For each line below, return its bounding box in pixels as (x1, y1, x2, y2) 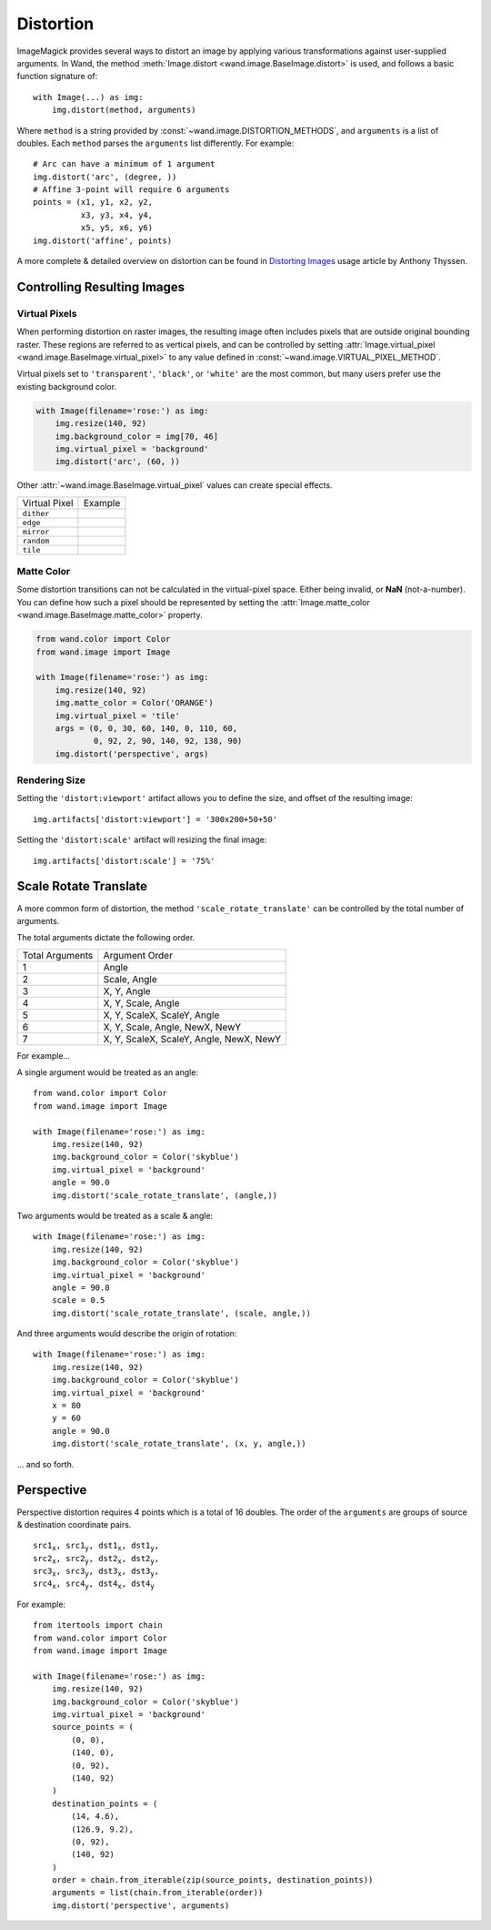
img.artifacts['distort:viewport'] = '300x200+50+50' (33, 814, 277, 824)
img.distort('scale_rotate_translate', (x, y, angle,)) (51, 1438, 306, 1449)
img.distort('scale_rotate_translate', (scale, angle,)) (51, 1307, 311, 1318)
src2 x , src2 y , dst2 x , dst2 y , (33, 1553, 160, 1566)
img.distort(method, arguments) (51, 105, 196, 116)
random (22, 535, 50, 545)
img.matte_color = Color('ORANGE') (55, 697, 214, 708)
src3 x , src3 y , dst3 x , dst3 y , (33, 1566, 160, 1579)
